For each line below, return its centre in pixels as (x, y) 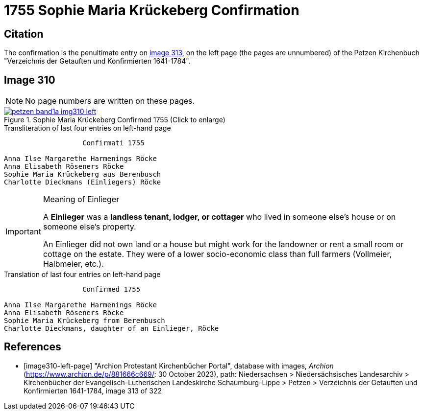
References (33, 347)
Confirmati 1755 (113, 143)
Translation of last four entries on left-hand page (82, 275)
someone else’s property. (89, 227)
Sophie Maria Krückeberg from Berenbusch (85, 321)
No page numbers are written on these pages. (110, 101)
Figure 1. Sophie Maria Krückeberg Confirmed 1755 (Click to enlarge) (115, 120)
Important (23, 232)
